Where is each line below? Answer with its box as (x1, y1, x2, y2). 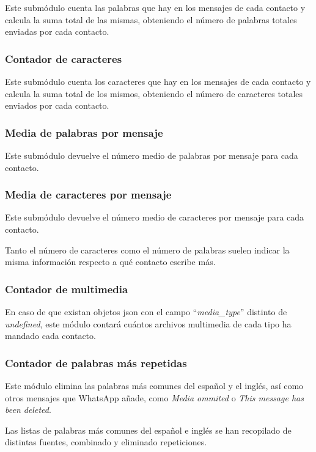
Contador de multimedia (5, 281, 128, 296)
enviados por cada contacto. (5, 99, 109, 112)
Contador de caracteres (5, 51, 122, 66)
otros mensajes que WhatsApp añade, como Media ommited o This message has (5, 391, 304, 404)
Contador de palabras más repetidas (5, 355, 187, 370)
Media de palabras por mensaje (5, 125, 163, 140)
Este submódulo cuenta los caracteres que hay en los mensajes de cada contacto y (5, 75, 311, 87)
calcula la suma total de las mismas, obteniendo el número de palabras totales (5, 13, 297, 26)
